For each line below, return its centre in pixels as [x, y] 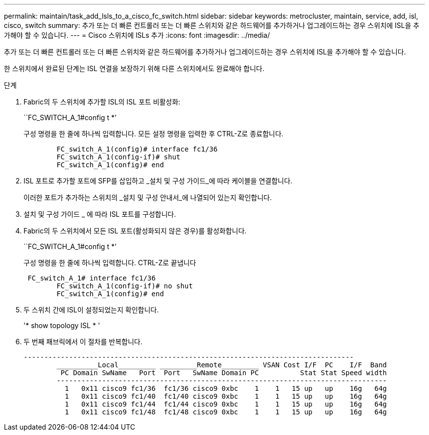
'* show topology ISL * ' [62, 325]
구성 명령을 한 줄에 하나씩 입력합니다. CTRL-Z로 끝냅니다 [110, 263]
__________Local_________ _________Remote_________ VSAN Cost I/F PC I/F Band [222, 365]
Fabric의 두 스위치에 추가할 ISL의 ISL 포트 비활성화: [102, 102]
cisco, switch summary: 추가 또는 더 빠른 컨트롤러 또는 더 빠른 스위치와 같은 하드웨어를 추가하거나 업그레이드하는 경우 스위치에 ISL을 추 [212, 25]
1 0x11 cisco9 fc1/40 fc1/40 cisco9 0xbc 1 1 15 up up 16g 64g [226, 396]
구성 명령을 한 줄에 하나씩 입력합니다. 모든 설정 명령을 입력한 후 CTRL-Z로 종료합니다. [154, 134]
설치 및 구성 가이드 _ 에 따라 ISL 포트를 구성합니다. [100, 214]
